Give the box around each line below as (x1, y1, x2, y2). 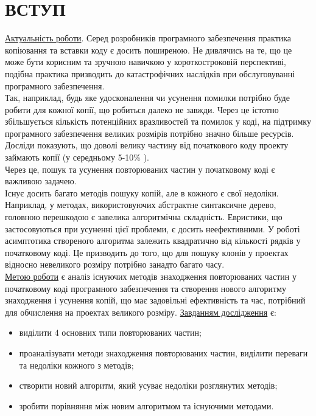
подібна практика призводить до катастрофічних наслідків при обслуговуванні (5, 67, 295, 80)
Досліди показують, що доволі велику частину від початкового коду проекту (5, 139, 289, 151)
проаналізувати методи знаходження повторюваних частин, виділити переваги (19, 346, 308, 359)
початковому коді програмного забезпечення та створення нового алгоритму (5, 282, 287, 294)
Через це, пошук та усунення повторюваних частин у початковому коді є (5, 162, 275, 175)
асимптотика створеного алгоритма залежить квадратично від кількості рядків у (5, 234, 301, 247)
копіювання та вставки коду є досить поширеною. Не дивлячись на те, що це (5, 43, 292, 56)
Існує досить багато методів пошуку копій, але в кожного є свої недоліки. (5, 186, 279, 199)
